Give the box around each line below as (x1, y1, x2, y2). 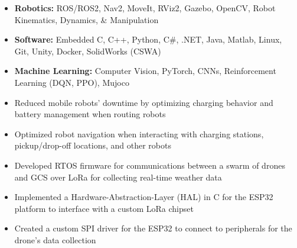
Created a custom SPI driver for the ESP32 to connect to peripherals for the (14, 222, 292, 234)
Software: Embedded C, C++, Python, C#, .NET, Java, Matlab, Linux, (14, 33, 282, 46)
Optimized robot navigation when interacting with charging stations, (14, 127, 264, 140)
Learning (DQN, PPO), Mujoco (14, 76, 129, 88)
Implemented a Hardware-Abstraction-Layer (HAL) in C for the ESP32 (14, 191, 273, 203)
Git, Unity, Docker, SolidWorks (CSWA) (14, 44, 161, 57)
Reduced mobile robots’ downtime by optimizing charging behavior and (14, 96, 273, 108)
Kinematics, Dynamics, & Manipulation (14, 13, 159, 25)
